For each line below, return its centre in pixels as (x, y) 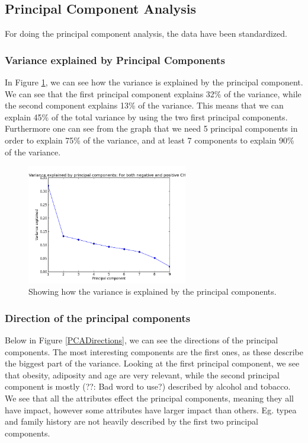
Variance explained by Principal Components (115, 60)
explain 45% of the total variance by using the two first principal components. (146, 117)
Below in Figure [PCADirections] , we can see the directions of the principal (142, 340)
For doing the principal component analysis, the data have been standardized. (146, 34)
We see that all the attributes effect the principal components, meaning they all (149, 398)
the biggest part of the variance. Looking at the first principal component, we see (152, 363)
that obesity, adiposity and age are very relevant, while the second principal (142, 375)
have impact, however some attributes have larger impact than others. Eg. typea (151, 409)
